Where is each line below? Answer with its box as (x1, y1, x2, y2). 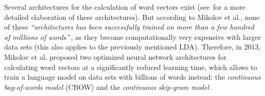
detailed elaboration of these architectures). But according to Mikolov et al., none (4, 11, 260, 22)
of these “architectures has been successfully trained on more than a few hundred (4, 21, 254, 32)
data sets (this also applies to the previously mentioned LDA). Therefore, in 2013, (4, 41, 261, 52)
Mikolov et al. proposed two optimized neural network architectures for (4, 51, 227, 62)
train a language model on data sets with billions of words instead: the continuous (4, 71, 261, 82)
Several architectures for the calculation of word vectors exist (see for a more (4, 2, 246, 12)
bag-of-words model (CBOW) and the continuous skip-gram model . (4, 81, 212, 92)
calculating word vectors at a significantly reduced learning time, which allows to (4, 61, 257, 72)
